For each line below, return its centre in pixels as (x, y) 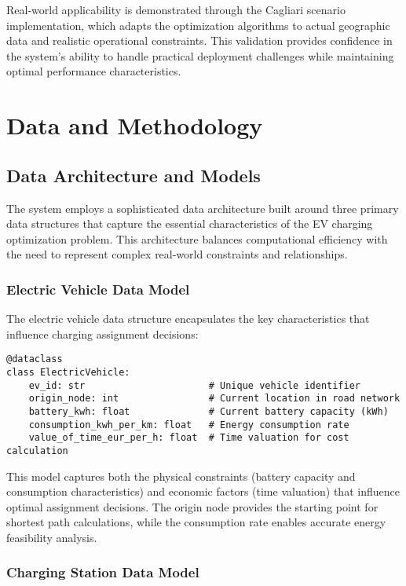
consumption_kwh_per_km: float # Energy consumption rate (189, 425)
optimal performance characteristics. (94, 71)
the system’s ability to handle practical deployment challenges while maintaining (200, 55)
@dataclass (35, 359)
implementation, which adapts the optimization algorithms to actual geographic (198, 25)
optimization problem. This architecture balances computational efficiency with (197, 238)
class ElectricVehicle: (68, 372)
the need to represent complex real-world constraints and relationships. (177, 254)
